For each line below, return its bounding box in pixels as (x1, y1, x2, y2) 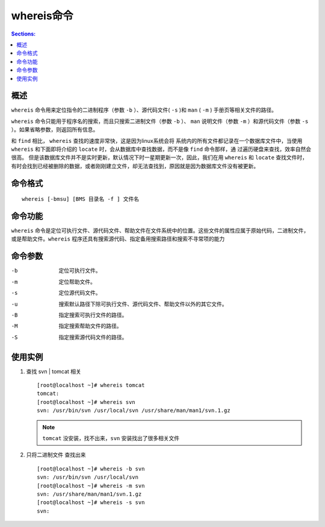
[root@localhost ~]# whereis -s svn (37, 499, 145, 506)
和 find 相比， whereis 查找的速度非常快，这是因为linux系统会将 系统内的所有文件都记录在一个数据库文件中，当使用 (11, 137, 303, 144)
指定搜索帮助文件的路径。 (58, 323, 122, 330)
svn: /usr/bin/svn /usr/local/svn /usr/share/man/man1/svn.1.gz (37, 407, 231, 414)
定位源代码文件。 (58, 289, 101, 297)
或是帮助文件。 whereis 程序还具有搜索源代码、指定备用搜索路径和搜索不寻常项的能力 (11, 235, 225, 242)
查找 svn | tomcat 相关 (26, 368, 81, 375)
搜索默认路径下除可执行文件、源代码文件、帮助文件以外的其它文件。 (58, 300, 227, 308)
